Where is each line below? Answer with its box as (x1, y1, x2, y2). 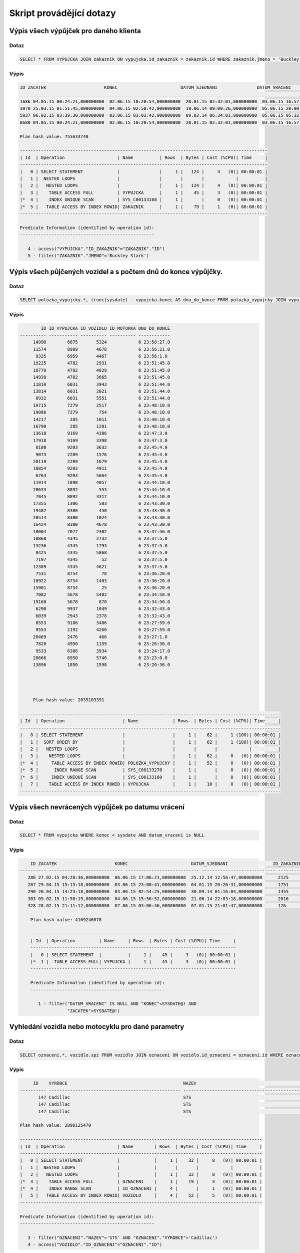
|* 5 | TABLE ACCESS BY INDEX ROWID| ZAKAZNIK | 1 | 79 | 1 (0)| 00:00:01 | (19, 203, 267, 210)
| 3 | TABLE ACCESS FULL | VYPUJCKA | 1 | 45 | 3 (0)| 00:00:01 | (19, 189, 267, 195)
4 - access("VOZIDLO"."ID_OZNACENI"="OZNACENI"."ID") (27, 1242, 162, 1247)
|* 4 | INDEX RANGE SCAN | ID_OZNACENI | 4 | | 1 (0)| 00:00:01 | (19, 1185, 262, 1191)
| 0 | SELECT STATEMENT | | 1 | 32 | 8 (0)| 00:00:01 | (19, 1158, 262, 1163)
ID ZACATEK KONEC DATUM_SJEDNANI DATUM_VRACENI (19, 84, 291, 90)
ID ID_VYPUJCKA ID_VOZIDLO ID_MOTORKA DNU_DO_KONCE (40, 325, 170, 331)
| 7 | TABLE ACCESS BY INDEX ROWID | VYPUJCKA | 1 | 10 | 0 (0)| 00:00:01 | (19, 781, 281, 787)
